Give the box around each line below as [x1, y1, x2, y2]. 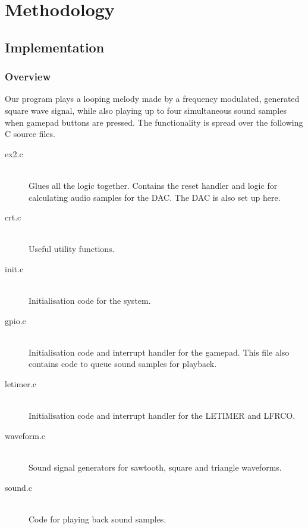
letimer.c [5, 378, 36, 390]
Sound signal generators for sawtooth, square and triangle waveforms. [29, 461, 282, 474]
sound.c [5, 481, 32, 493]
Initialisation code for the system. [29, 294, 151, 307]
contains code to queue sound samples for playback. [29, 357, 217, 370]
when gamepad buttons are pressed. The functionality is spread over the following [5, 116, 303, 128]
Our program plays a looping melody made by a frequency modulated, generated [5, 92, 300, 105]
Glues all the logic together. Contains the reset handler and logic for [29, 179, 278, 191]
